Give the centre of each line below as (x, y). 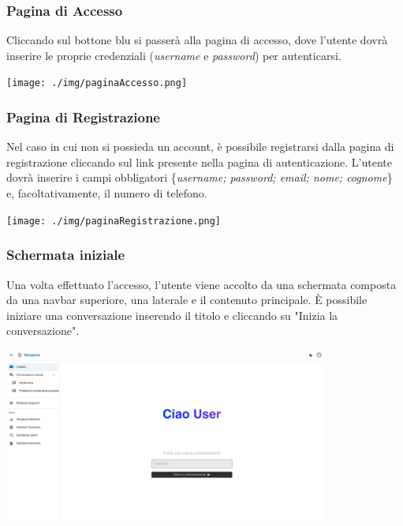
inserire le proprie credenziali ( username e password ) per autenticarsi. (174, 55)
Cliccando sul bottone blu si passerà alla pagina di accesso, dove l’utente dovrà (197, 40)
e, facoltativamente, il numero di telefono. (107, 193)
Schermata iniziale (66, 255)
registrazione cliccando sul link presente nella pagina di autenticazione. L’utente (199, 162)
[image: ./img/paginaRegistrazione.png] (114, 221)
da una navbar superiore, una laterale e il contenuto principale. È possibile (187, 300)
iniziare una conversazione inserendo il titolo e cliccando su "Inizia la (172, 315)
